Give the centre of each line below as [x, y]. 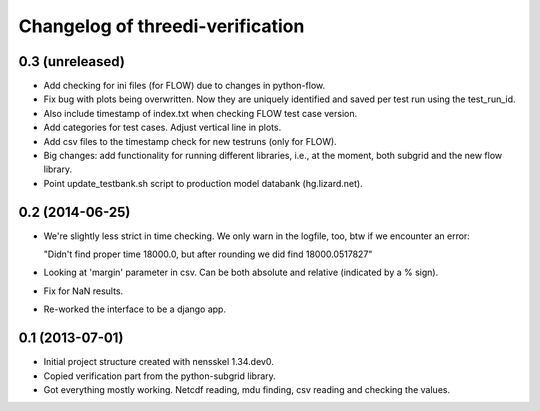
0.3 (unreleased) [71, 61]
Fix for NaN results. [83, 291]
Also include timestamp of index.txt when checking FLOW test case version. [200, 113]
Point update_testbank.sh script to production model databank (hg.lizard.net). [203, 183]
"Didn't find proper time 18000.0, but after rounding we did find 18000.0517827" [208, 254]
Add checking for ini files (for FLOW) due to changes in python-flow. [184, 86]
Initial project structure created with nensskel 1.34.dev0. [158, 362]
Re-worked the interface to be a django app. [135, 309]
